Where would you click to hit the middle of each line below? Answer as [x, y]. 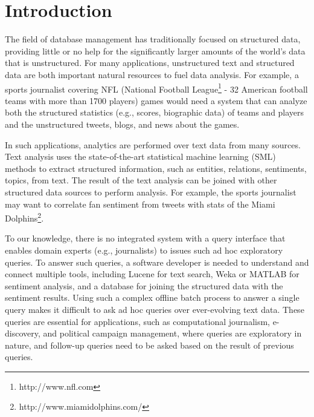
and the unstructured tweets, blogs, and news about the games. [122, 124]
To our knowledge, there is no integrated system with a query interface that [145, 238]
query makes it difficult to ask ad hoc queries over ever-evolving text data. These [155, 309]
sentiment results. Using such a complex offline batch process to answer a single [152, 297]
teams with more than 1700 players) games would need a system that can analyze [156, 100]
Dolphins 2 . [24, 217]
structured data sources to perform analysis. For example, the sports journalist [151, 192]
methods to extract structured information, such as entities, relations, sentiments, [156, 168]
